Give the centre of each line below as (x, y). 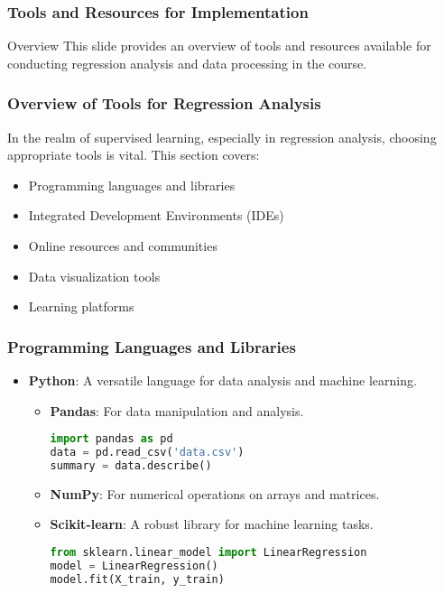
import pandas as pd (111, 439)
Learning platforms (81, 306)
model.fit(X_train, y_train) (137, 579)
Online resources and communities (123, 246)
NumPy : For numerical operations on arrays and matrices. (215, 493)
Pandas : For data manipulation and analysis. (177, 410)
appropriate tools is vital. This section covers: (134, 155)
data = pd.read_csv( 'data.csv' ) (147, 453)
